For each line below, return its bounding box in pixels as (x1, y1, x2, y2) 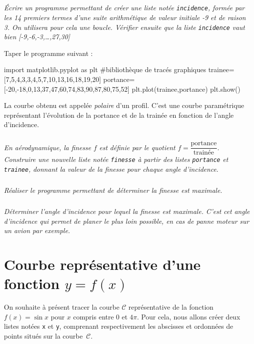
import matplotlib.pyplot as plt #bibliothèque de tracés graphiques (4, 64, 207, 75)
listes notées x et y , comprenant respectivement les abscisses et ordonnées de (4, 321, 233, 331)
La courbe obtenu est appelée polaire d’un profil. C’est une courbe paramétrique (4, 100, 244, 110)
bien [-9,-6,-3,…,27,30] (4, 31, 70, 42)
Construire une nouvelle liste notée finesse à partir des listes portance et (4, 154, 229, 164)
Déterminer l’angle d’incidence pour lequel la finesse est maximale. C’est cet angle (4, 206, 250, 216)
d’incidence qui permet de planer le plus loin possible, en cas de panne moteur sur (4, 215, 250, 226)
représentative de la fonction (128, 302, 214, 312)
